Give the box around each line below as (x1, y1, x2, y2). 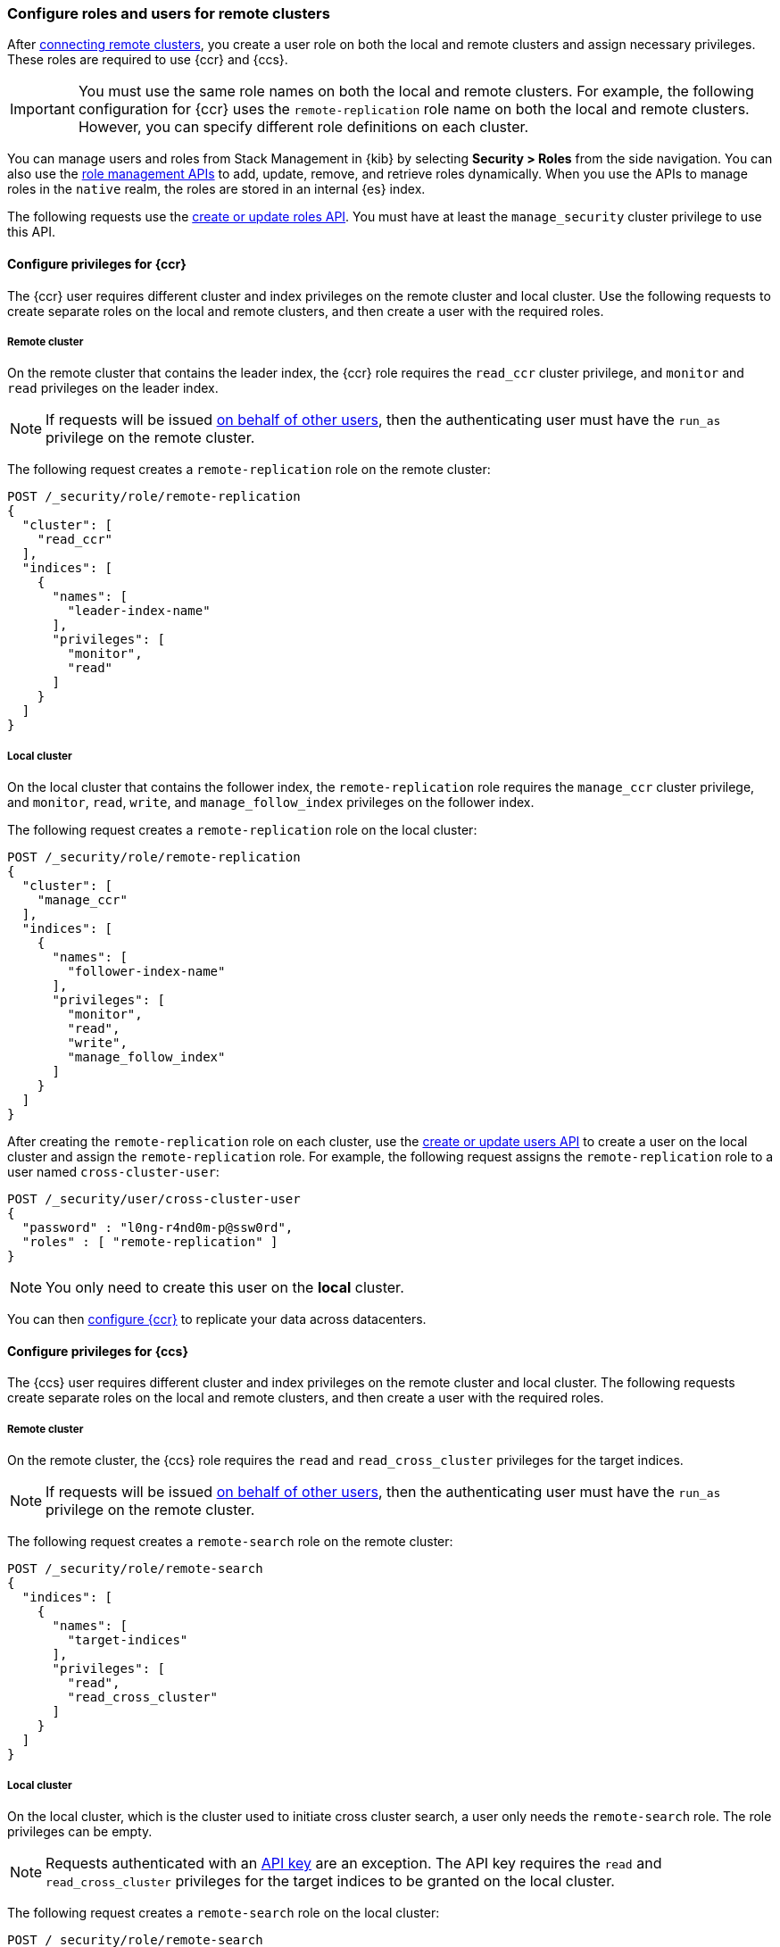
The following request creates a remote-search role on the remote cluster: (7, 1534, 453, 1550)
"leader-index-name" (67, 603, 211, 619)
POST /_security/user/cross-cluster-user (7, 1192, 301, 1207)
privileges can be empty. (7, 1823, 153, 1839)
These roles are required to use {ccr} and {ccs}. (7, 52, 288, 68)
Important (10, 100, 75, 119)
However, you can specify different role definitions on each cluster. (78, 118, 529, 137)
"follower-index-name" (67, 964, 226, 979)
